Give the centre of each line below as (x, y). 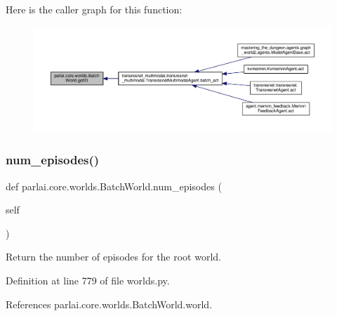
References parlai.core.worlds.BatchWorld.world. (109, 304)
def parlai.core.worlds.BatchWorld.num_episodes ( (114, 186)
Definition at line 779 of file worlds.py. (88, 280)
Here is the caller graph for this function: (94, 9)
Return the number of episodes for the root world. (114, 257)
